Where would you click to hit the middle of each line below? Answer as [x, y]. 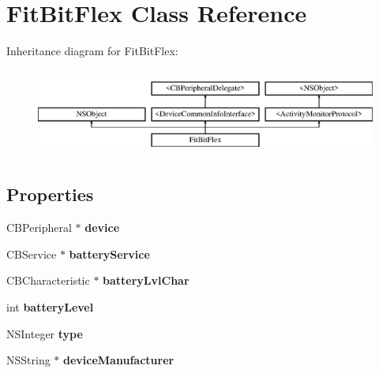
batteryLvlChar [146, 280]
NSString [28, 360]
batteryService [109, 254]
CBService [32, 254]
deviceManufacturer [119, 360]
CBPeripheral [39, 228]
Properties [50, 194]
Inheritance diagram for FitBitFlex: [92, 51]
